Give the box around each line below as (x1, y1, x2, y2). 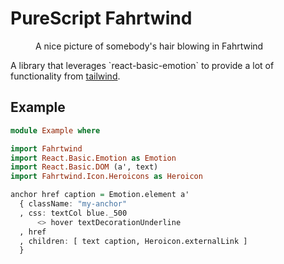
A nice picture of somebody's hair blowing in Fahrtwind (35, 40, 264, 52)
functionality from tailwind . (10, 70, 121, 82)
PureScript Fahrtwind (10, 7, 193, 30)
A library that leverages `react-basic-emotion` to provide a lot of (10, 59, 275, 71)
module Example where (10, 125, 101, 136)
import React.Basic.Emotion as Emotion (10, 153, 177, 163)
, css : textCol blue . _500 (19, 208, 128, 218)
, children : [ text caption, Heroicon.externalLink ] (19, 236, 248, 246)
